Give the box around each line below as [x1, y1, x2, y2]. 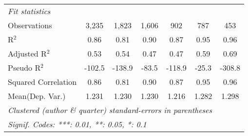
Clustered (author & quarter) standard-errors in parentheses [8, 104, 212, 116]
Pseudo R [8, 62, 41, 73]
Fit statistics [8, 5, 51, 17]
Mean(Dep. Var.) [8, 90, 66, 101]
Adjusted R [8, 48, 47, 59]
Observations [8, 19, 52, 31]
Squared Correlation [8, 76, 77, 87]
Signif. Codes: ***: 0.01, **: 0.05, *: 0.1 [8, 118, 147, 130]
